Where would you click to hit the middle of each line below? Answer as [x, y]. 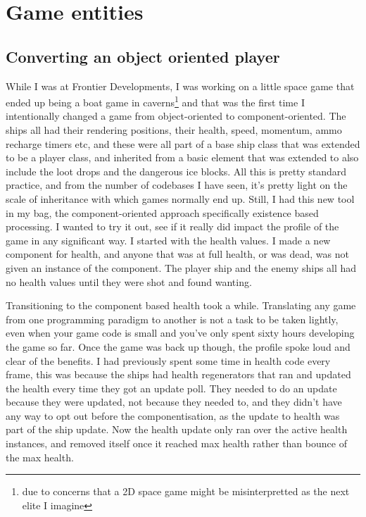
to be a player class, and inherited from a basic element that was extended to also [182, 157]
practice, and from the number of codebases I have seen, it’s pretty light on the [177, 185]
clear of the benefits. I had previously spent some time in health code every [168, 360]
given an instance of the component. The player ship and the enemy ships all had [181, 267]
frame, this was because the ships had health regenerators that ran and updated [178, 374]
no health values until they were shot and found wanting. [129, 281]
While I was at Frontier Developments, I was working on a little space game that [180, 86]
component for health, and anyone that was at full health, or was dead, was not [177, 254]
